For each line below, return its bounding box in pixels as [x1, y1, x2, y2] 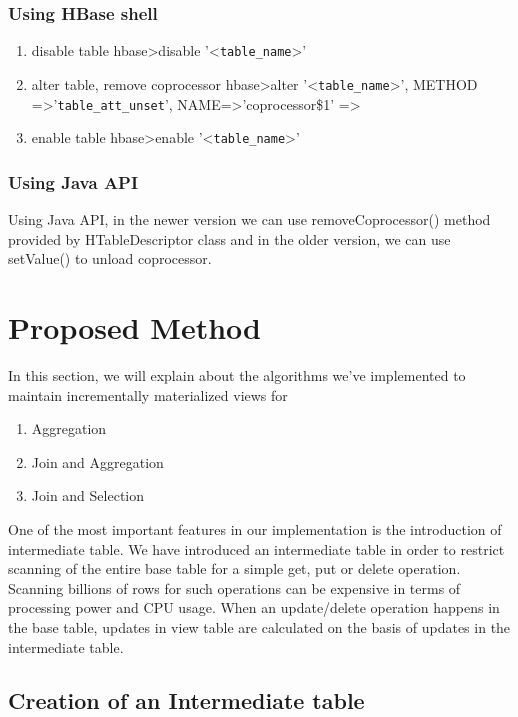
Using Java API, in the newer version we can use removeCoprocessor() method [8, 209, 491, 230]
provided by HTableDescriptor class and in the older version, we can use [8, 228, 451, 249]
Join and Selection [31, 485, 145, 506]
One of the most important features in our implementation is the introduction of [8, 518, 502, 539]
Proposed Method [8, 307, 261, 348]
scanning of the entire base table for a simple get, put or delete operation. [8, 558, 461, 579]
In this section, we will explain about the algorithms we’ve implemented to [8, 364, 466, 385]
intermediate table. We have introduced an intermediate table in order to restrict [8, 538, 505, 559]
